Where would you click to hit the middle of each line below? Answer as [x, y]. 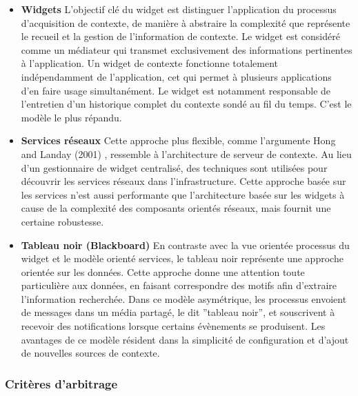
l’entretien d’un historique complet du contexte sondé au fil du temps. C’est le [186, 104]
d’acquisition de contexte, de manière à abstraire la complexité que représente [186, 22]
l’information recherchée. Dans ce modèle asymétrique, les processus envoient [184, 298]
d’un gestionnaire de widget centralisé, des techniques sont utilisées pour [174, 167]
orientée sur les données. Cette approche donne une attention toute [163, 271]
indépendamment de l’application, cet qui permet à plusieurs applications [176, 76]
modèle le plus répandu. [71, 117]
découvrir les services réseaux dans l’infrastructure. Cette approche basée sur [183, 181]
